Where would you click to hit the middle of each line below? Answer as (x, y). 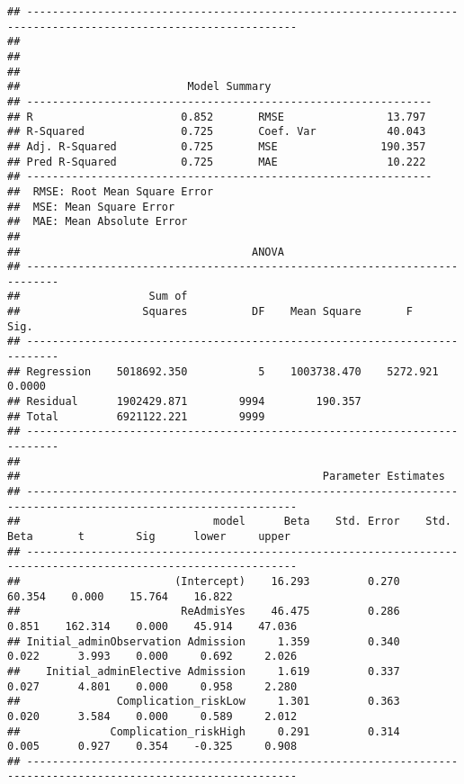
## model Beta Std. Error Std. (229, 522)
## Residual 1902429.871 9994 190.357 (184, 402)
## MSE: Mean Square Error (91, 207)
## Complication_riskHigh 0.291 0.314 (204, 731)
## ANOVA (146, 252)
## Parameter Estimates (226, 477)
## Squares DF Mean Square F (210, 312)
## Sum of (98, 297)
